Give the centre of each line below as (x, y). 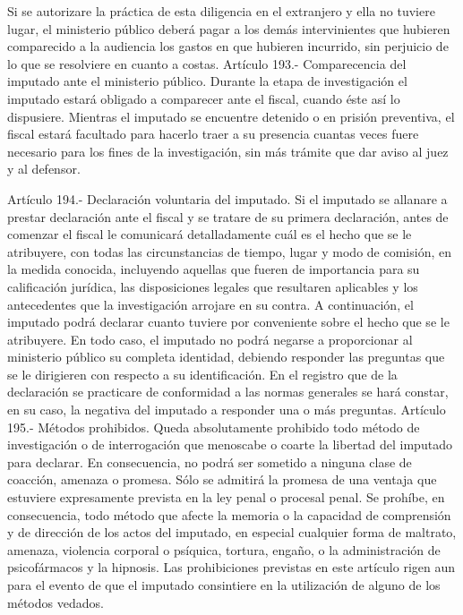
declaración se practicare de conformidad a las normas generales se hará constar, (228, 392)
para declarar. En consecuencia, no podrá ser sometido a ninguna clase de (210, 461)
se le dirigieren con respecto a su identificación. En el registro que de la (202, 374)
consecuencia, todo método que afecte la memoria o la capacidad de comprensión (229, 514)
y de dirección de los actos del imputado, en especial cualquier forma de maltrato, (232, 532)
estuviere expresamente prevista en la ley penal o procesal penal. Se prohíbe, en (226, 497)
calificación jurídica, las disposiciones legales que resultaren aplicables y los (213, 286)
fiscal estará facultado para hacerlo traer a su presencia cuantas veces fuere (213, 134)
